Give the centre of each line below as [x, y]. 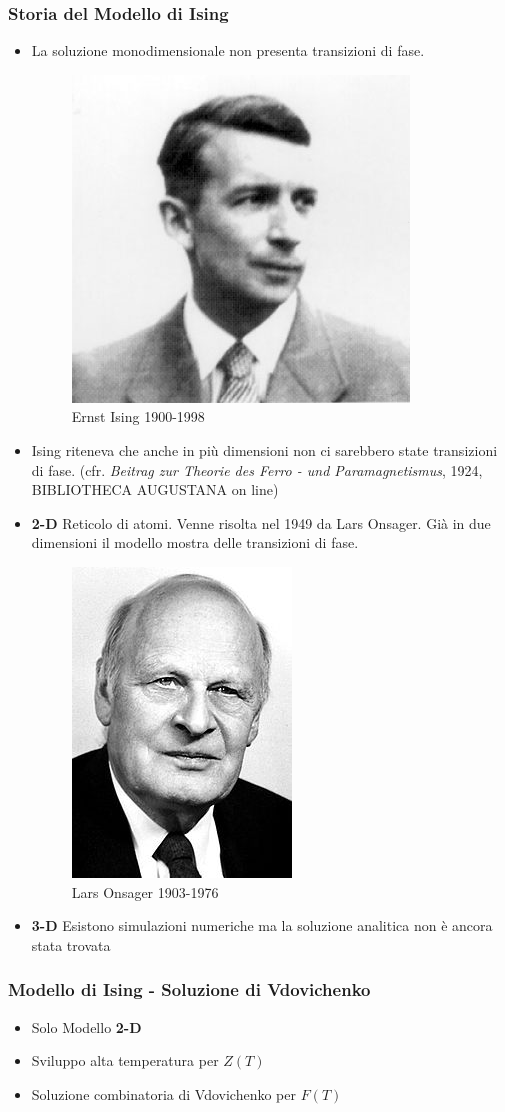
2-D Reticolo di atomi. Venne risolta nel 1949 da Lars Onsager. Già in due [261, 522]
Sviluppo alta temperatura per [125, 1060]
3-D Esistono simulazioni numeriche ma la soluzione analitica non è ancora [262, 925]
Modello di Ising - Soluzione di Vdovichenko [189, 989]
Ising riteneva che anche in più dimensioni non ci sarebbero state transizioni [264, 450]
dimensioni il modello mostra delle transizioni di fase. [195, 542]
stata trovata [71, 944]
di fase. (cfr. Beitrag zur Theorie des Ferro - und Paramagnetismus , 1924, [257, 469]
